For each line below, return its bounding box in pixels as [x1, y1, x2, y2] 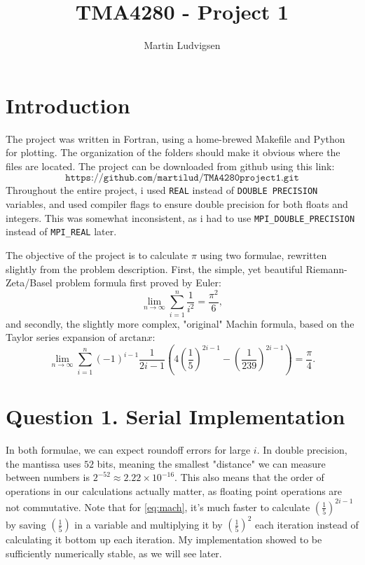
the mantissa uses [6, 456, 81, 470]
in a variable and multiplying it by [74, 517, 223, 531]
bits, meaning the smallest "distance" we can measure [97, 456, 326, 470]
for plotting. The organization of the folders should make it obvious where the [6, 145, 340, 160]
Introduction [6, 90, 130, 119]
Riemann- [305, 261, 347, 276]
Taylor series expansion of [6, 330, 116, 344]
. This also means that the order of [174, 470, 324, 484]
